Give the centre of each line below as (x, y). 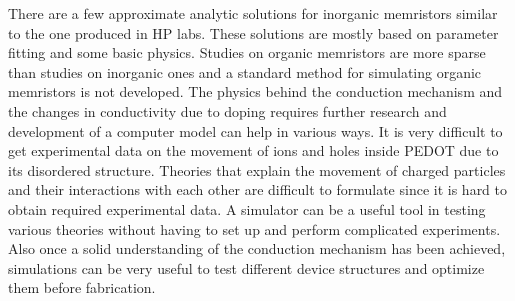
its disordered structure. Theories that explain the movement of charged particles (257, 169)
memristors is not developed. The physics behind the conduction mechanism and (255, 91)
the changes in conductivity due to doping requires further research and (227, 110)
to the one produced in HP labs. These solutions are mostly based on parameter (253, 32)
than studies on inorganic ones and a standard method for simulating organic (245, 71)
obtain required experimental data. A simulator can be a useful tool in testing (247, 208)
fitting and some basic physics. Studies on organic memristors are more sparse (247, 52)
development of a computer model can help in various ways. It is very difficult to (255, 130)
